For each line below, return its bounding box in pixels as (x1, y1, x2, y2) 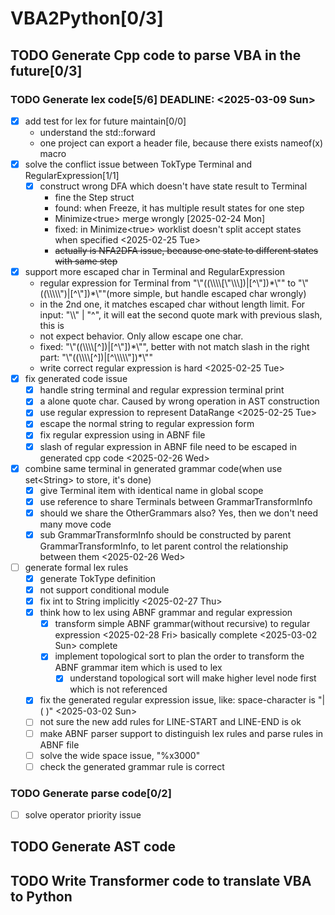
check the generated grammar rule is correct (39, 760, 225, 772)
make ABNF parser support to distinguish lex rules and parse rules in (39, 727, 324, 739)
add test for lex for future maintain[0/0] (24, 115, 187, 127)
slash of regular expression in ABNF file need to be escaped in (39, 440, 298, 452)
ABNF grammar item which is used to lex (54, 662, 223, 674)
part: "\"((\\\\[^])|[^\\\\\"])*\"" (39, 352, 153, 364)
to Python (10, 888, 73, 905)
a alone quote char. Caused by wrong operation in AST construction (39, 395, 320, 407)
